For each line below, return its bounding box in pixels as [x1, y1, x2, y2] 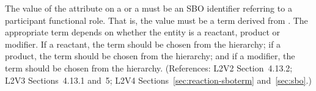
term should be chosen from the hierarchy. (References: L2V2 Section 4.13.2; [5, 61, 293, 74]
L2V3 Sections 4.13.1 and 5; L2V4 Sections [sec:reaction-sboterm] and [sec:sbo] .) [5, 73, 312, 86]
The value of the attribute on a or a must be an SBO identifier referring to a [5, 2, 292, 14]
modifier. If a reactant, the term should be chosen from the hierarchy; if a [5, 37, 281, 50]
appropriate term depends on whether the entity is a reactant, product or [5, 26, 281, 38]
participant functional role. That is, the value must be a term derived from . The [5, 13, 308, 26]
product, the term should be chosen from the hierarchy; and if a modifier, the [5, 49, 295, 62]
